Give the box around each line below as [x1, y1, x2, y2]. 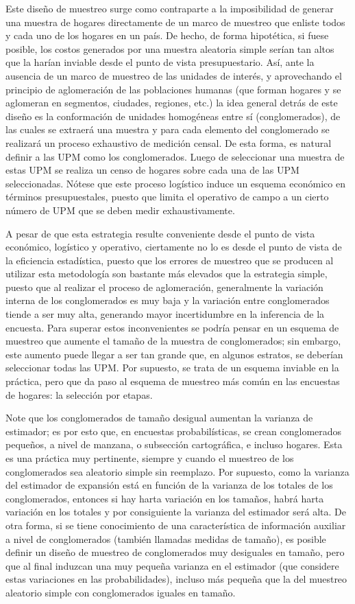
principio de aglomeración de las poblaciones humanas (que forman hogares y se [5, 82, 341, 96]
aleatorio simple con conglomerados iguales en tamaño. [5, 585, 236, 599]
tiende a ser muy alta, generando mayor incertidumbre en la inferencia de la [5, 307, 325, 321]
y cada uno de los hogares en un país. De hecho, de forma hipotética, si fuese [5, 28, 329, 43]
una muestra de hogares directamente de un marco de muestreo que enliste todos [5, 14, 345, 29]
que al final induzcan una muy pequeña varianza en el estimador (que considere [5, 558, 339, 572]
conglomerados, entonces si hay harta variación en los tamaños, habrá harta [5, 491, 324, 505]
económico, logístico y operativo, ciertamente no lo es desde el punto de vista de [5, 240, 342, 254]
